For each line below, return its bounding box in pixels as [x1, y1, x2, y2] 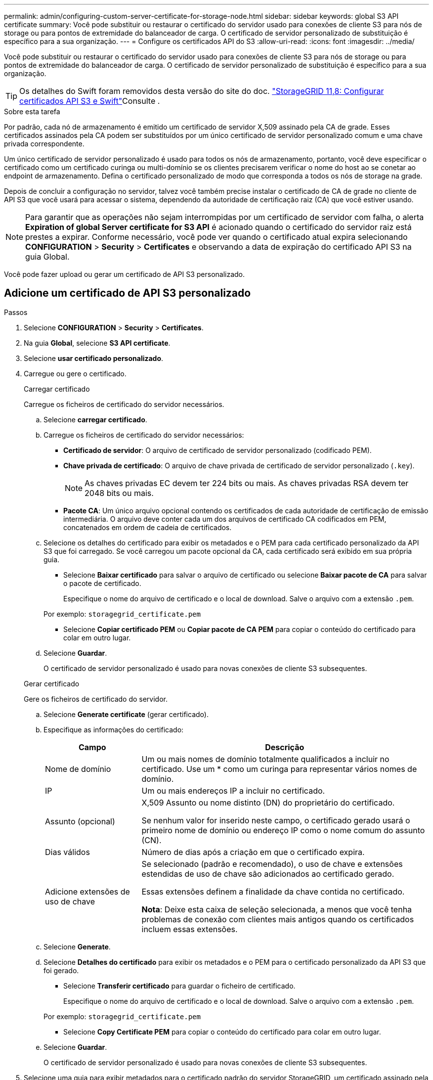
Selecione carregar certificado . [43, 415, 147, 424]
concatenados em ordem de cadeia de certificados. [63, 523, 232, 532]
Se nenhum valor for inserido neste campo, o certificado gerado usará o [141, 815, 410, 825]
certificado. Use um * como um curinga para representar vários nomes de [141, 764, 417, 774]
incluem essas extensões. [141, 924, 238, 934]
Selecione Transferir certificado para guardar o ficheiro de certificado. [63, 981, 296, 990]
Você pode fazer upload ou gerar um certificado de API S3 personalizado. [4, 270, 245, 278]
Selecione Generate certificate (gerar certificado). [43, 710, 209, 719]
